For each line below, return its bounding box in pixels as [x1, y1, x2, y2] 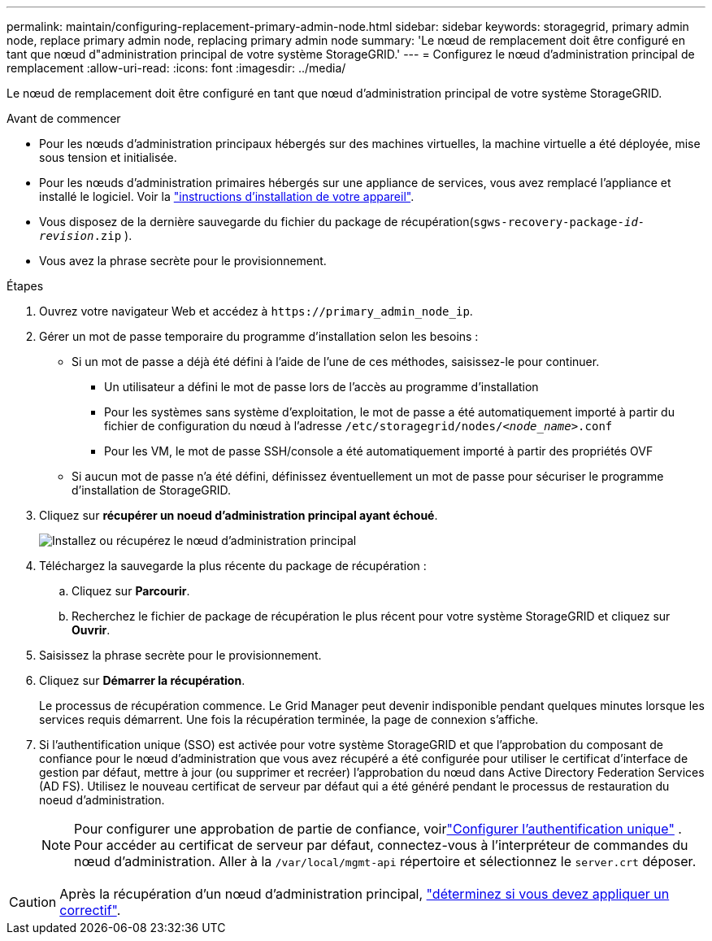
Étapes [7, 279, 44, 293]
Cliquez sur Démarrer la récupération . [39, 673, 245, 687]
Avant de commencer [7, 111, 121, 125]
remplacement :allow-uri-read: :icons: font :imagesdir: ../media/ [7, 61, 346, 75]
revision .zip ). [39, 229, 132, 242]
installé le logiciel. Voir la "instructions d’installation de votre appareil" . [39, 190, 415, 203]
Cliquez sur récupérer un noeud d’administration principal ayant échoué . [39, 508, 438, 522]
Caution [9, 894, 57, 910]
